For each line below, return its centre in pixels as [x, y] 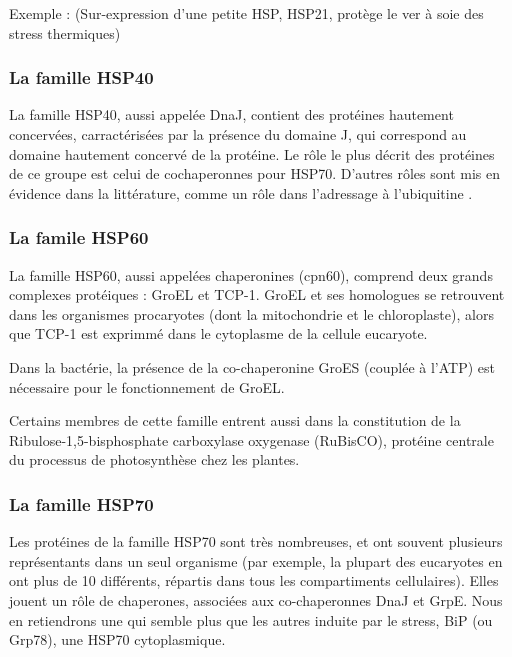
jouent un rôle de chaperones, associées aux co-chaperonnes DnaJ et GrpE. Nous [256, 599]
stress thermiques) [65, 32]
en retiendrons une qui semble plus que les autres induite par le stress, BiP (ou [251, 619]
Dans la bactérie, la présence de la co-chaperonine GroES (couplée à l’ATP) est [252, 366]
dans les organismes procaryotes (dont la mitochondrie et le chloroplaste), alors [251, 313]
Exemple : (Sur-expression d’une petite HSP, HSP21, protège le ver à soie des [246, 13]
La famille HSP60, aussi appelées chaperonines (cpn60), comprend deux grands [251, 274]
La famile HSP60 [79, 237]
